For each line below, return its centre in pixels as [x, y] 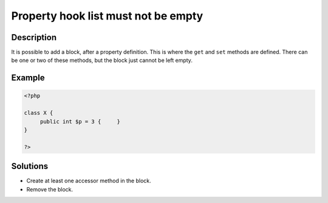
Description [34, 37]
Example [28, 78]
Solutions [30, 166]
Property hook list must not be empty [107, 16]
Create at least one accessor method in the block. [89, 181]
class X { [39, 113]
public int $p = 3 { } [80, 121]
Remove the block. [50, 189]
